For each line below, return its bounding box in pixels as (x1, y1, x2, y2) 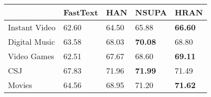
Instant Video (8, 21, 56, 33)
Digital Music (8, 36, 55, 47)
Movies (8, 79, 32, 91)
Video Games (8, 50, 55, 62)
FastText (63, 6, 98, 18)
